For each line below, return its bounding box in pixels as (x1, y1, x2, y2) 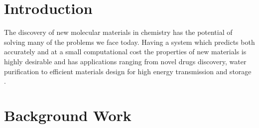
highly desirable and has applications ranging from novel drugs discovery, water (4, 56, 247, 66)
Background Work (4, 105, 131, 125)
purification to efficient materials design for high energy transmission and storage (4, 66, 252, 76)
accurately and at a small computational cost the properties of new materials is (4, 46, 247, 57)
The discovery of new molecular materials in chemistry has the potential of (4, 27, 233, 37)
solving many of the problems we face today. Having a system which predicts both (4, 36, 255, 47)
